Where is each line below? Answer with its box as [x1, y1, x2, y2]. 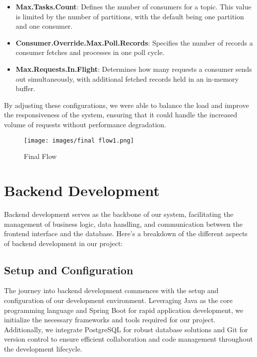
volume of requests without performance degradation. [4, 119, 166, 129]
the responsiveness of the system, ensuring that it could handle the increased [4, 109, 238, 120]
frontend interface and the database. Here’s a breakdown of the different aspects [4, 228, 248, 239]
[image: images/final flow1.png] [24, 137, 134, 144]
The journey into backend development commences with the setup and [4, 285, 219, 296]
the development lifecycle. [4, 344, 82, 354]
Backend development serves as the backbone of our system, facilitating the [4, 208, 234, 219]
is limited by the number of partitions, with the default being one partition [15, 11, 244, 21]
